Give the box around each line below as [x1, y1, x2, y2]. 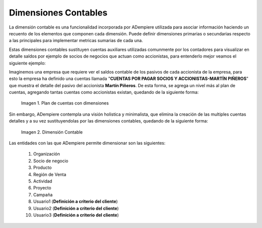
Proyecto [33, 185, 51, 191]
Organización [33, 151, 60, 157]
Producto [33, 165, 52, 170]
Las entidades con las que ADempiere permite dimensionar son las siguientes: [9, 140, 166, 146]
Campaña [33, 192, 53, 198]
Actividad [33, 178, 52, 184]
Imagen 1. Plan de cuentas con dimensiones [21, 100, 109, 106]
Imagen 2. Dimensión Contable [21, 129, 83, 135]
